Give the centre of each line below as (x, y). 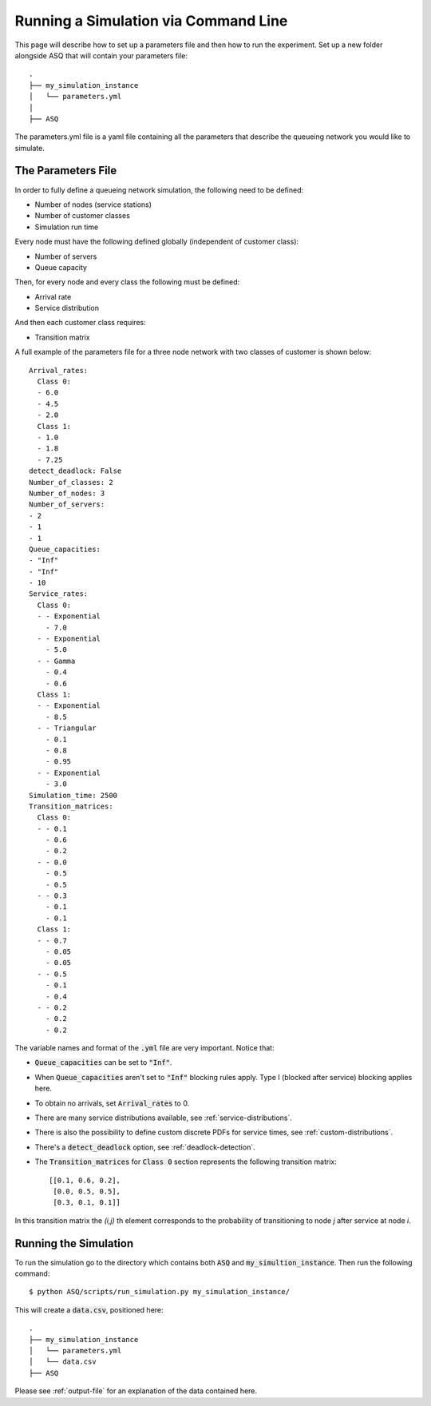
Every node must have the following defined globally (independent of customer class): (157, 242)
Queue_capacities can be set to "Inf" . (103, 1062)
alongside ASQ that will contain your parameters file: (101, 55)
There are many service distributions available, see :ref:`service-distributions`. (164, 1118)
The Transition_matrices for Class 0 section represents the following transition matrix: (186, 1162)
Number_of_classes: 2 (71, 482)
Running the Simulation (74, 1243)
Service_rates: (59, 594)
